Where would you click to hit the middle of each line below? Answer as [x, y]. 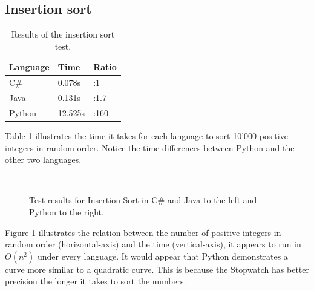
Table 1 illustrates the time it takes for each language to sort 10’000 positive [146, 136]
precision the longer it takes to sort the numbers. [96, 281]
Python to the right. [67, 211]
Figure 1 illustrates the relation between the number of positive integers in [143, 232]
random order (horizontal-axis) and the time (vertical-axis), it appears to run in [153, 244]
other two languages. [43, 159]
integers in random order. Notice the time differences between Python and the [150, 147]
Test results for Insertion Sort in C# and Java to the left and [143, 200]
